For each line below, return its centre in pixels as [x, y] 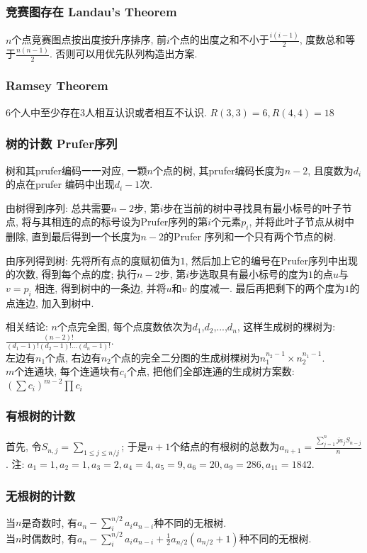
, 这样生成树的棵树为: [286, 326]
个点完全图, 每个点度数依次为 [125, 326]
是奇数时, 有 [49, 522]
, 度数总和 [322, 39]
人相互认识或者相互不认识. [146, 112]
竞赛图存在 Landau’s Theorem [91, 11]
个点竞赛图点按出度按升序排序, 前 [89, 39]
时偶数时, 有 [49, 538]
